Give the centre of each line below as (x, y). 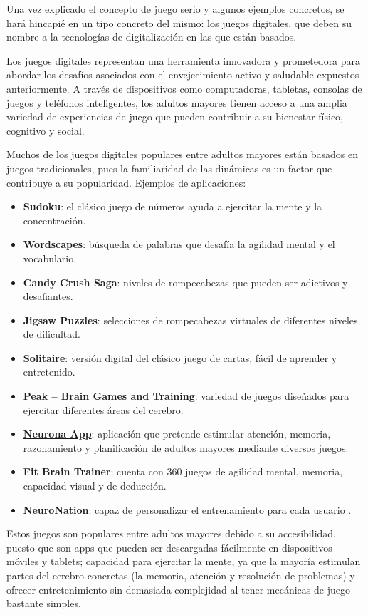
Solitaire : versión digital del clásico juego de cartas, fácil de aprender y (180, 357)
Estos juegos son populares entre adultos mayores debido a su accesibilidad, (171, 533)
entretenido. (49, 372)
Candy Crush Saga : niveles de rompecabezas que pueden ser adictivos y (185, 282)
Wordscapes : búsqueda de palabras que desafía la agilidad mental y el (179, 244)
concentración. (54, 220)
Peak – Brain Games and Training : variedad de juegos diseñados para (186, 396)
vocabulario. (50, 258)
